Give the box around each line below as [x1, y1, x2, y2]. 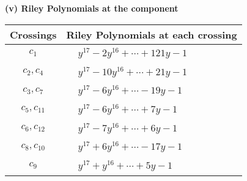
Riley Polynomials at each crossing [66, 27, 237, 42]
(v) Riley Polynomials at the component [5, 2, 179, 14]
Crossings [10, 27, 57, 42]
